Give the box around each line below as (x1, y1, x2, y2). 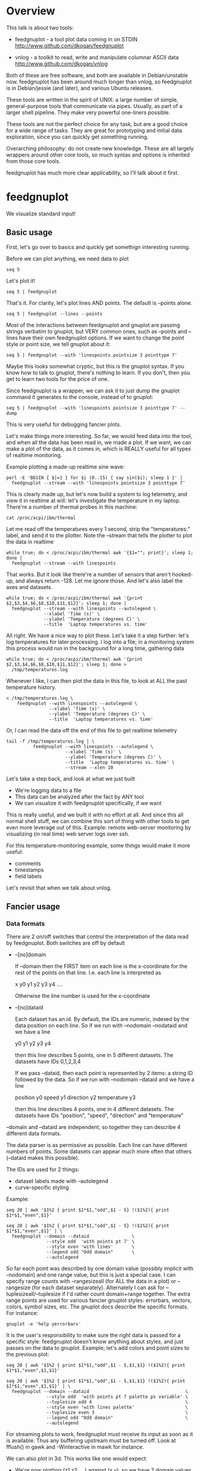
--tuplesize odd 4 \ (46, 1399, 188, 1405)
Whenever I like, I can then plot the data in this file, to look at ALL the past (6, 677, 187, 685)
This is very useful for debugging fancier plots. (6, 421, 121, 428)
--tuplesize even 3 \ (46, 1410, 188, 1416)
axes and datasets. (6, 583, 53, 590)
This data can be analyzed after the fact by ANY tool (14, 793, 144, 800)
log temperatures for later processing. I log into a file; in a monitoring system (6, 638, 195, 646)
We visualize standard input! (6, 210, 76, 217)
